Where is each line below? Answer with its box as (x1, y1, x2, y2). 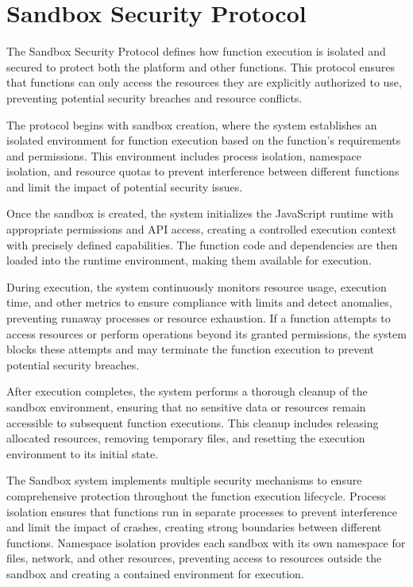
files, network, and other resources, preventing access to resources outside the (6, 550, 382, 566)
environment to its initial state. (6, 445, 159, 461)
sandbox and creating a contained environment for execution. (6, 565, 304, 581)
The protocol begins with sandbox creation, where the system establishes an (6, 116, 377, 133)
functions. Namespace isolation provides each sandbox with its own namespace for (6, 534, 406, 550)
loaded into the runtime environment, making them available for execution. (6, 252, 372, 268)
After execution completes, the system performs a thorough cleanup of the (6, 383, 368, 400)
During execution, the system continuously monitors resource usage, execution (6, 278, 387, 295)
